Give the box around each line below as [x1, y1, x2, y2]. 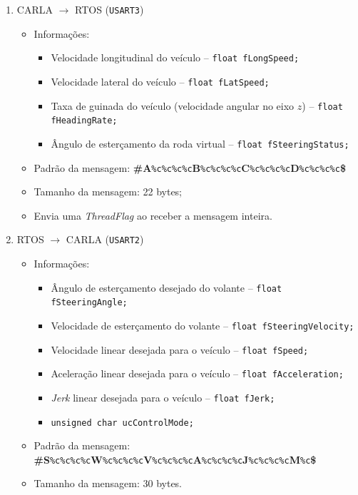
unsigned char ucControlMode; [51, 417, 194, 428]
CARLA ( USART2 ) [66, 232, 144, 247]
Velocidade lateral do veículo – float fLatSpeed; [51, 73, 270, 88]
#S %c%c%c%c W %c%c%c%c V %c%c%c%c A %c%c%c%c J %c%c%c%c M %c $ [34, 451, 317, 466]
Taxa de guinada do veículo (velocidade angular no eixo [51, 98, 295, 113]
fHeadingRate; [51, 116, 118, 126]
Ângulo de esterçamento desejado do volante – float [51, 280, 282, 295]
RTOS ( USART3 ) [75, 2, 144, 16]
